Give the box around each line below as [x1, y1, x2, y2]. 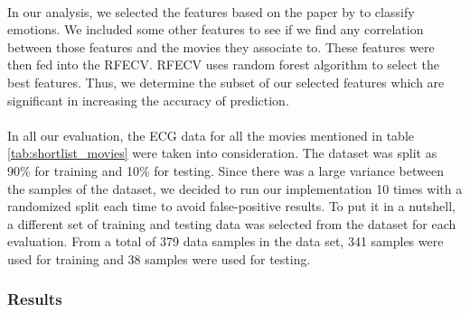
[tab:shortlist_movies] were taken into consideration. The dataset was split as [7, 143, 437, 162]
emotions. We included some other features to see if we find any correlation [7, 20, 424, 39]
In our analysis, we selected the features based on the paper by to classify [7, 2, 415, 21]
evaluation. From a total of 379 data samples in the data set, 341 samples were [7, 232, 444, 251]
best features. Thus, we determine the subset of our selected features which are [7, 72, 445, 91]
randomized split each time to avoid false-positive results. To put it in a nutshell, [7, 197, 456, 216]
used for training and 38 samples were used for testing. [7, 249, 311, 268]
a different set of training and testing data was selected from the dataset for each [7, 214, 456, 233]
